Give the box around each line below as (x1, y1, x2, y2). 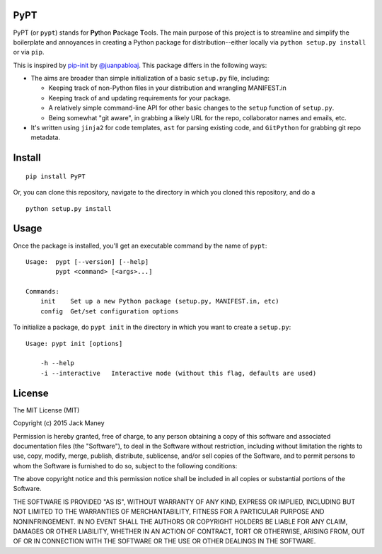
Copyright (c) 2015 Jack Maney (13, 419, 105, 427)
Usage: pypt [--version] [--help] (25, 258, 149, 265)
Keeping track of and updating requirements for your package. (48, 93, 231, 102)
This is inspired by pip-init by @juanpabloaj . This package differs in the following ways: (13, 61, 267, 69)
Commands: (25, 287, 59, 296)
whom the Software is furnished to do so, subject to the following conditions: (13, 461, 238, 470)
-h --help (40, 359, 74, 367)
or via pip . (13, 48, 45, 57)
